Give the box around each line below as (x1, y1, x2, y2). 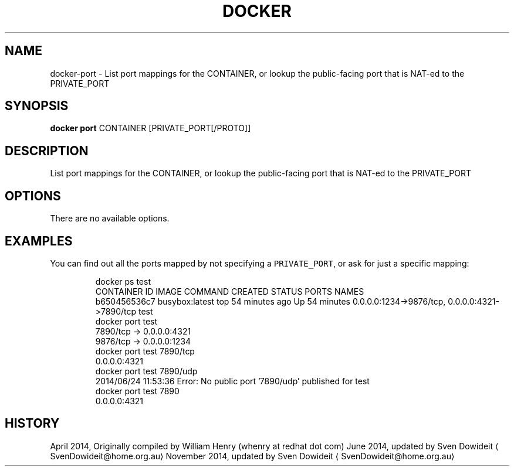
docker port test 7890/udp (95, 366, 198, 376)
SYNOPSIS (5, 98, 69, 114)
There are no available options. (50, 213, 170, 224)
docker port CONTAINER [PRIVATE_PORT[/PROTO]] (50, 123, 251, 134)
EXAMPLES (5, 233, 73, 248)
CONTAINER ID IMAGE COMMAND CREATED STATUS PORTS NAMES (95, 286, 364, 296)
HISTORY (5, 416, 60, 431)
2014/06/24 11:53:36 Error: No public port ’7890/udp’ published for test (95, 376, 370, 386)
